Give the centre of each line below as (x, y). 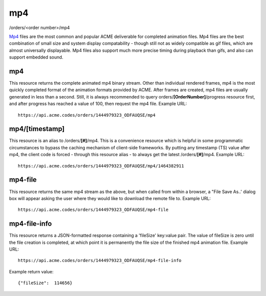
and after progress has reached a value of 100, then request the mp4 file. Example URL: (98, 104)
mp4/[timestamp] (37, 129)
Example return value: (31, 271)
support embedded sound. (36, 57)
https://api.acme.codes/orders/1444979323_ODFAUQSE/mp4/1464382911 (101, 166)
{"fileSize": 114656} (45, 283)
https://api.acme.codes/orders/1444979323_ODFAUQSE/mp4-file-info (100, 261)
